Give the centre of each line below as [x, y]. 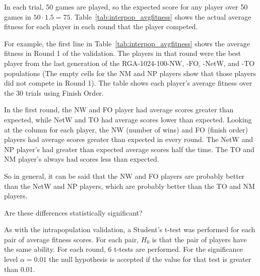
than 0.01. [20, 269]
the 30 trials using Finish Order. [54, 92]
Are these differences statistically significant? [73, 212]
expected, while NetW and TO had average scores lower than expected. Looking [128, 119]
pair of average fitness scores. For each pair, [72, 239]
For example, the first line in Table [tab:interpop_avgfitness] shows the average [127, 43]
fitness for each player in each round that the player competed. [101, 26]
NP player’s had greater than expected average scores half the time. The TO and [129, 149]
